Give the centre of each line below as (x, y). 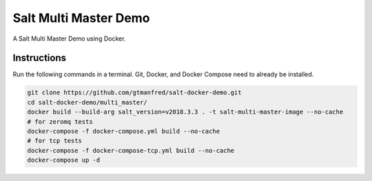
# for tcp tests (55, 141)
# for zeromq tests (60, 121)
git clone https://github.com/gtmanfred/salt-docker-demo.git (134, 93)
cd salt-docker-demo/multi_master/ (87, 102)
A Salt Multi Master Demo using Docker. (69, 39)
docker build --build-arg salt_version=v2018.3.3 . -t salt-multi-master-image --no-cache (185, 112)
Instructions (40, 58)
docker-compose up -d (64, 160)
